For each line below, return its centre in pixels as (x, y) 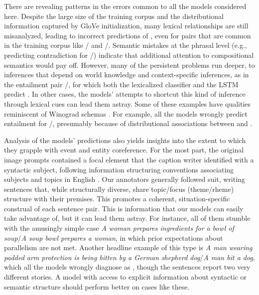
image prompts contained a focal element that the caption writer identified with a (129, 159)
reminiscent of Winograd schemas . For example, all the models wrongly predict (126, 113)
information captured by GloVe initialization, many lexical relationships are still (126, 26)
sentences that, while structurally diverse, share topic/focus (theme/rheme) (119, 189)
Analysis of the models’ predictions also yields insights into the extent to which (125, 140)
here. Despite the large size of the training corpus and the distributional (114, 16)
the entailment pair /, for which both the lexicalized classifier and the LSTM (121, 84)
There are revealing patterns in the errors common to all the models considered (125, 6)
